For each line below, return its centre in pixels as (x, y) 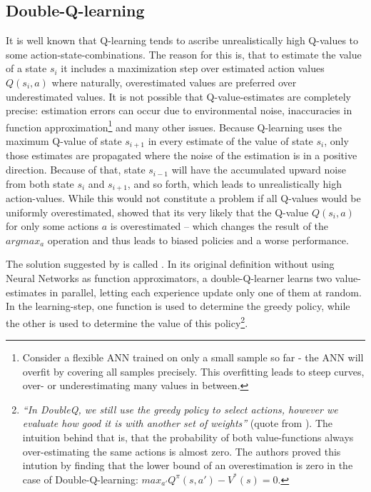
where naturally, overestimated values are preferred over (174, 82)
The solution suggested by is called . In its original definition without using (170, 264)
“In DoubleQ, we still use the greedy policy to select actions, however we (180, 409)
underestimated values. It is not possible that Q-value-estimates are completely (178, 96)
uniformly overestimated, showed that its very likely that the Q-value (157, 212)
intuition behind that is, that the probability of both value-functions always (188, 437)
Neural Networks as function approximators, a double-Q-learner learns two (169, 278)
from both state (40, 183)
